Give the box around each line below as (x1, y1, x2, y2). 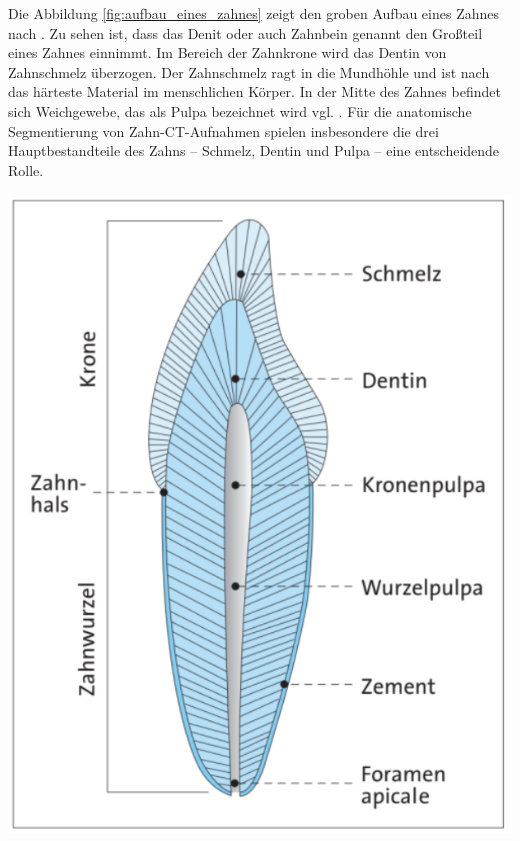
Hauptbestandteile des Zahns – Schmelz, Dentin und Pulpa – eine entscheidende (8, 140, 500, 161)
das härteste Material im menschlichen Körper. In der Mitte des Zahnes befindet (8, 81, 501, 102)
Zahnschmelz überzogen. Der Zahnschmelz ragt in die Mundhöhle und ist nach (8, 61, 490, 82)
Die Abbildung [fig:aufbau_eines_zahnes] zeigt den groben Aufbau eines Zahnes (8, 3, 500, 23)
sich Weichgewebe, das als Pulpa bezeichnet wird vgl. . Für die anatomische (8, 100, 472, 121)
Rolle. (8, 159, 44, 180)
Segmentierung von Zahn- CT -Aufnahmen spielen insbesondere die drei (8, 120, 439, 141)
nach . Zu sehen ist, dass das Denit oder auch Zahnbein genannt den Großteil (8, 22, 483, 43)
